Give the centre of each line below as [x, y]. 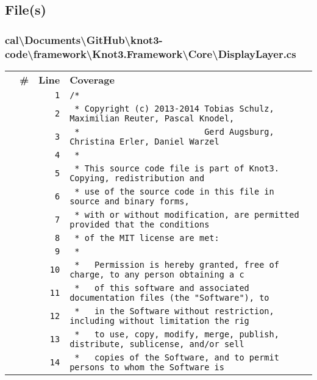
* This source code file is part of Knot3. [177, 168]
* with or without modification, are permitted [187, 214]
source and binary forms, [130, 201]
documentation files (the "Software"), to [169, 297]
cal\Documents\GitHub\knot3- [84, 39]
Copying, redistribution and [137, 178]
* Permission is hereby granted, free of [177, 264]
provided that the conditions [140, 224]
